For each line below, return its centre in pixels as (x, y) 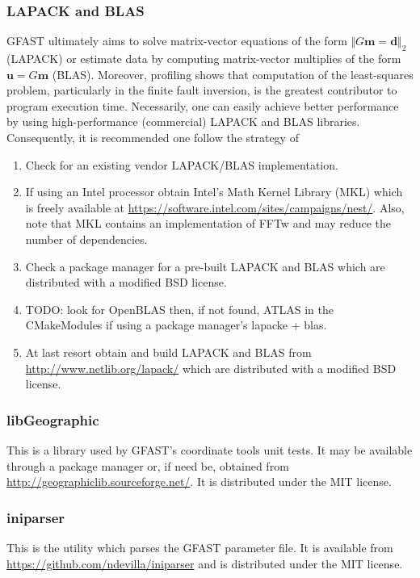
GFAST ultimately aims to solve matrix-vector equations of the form (177, 41)
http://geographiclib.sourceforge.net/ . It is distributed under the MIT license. (199, 482)
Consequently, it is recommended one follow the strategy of (153, 137)
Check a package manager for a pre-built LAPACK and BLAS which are (205, 266)
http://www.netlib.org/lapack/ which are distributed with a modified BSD (211, 368)
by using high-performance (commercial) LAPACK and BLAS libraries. (183, 121)
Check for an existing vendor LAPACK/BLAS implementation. (182, 164)
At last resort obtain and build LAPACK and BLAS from (168, 352)
